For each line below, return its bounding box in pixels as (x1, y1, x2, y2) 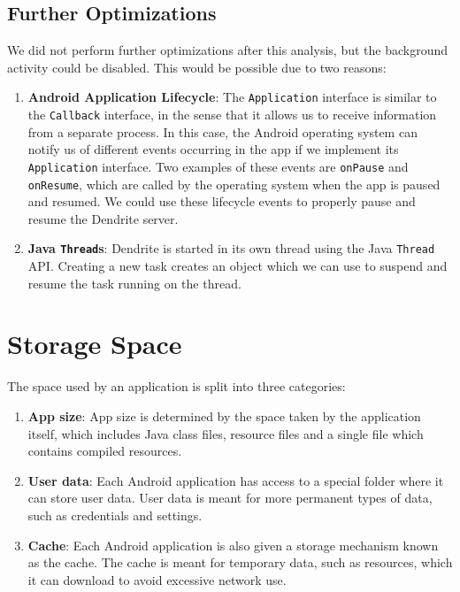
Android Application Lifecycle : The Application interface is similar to (27, 88, 437, 106)
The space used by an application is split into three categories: (7, 377, 346, 396)
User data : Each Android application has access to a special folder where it (27, 471, 444, 489)
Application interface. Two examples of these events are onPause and (27, 157, 409, 175)
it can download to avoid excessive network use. (27, 570, 287, 588)
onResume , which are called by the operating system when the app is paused (27, 174, 441, 193)
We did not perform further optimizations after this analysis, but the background (7, 41, 448, 59)
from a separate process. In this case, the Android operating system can (27, 122, 418, 141)
